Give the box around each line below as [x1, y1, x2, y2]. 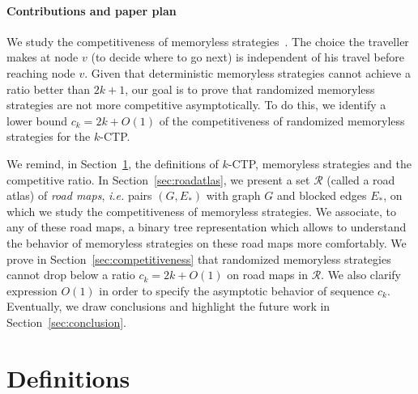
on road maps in [227, 266, 308, 283]
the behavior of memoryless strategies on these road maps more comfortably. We [6, 234, 407, 251]
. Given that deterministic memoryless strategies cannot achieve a [84, 64, 411, 81]
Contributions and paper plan [6, 2, 177, 19]
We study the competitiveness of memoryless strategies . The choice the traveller [6, 32, 409, 49]
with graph [206, 187, 261, 204]
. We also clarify [321, 266, 401, 283]
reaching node [6, 64, 75, 81]
